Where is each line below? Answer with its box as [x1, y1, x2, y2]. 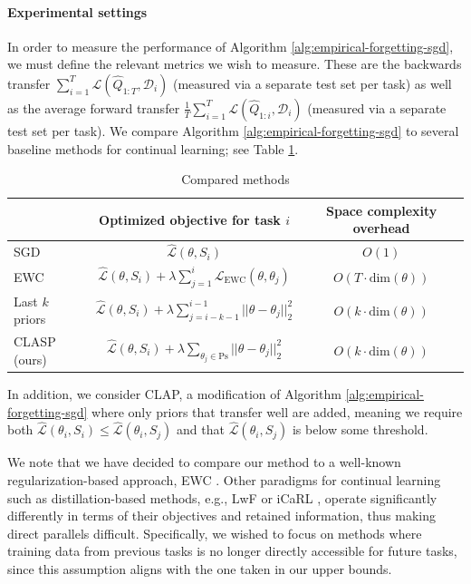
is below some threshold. [292, 420, 428, 439]
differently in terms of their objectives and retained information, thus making [7, 506, 436, 525]
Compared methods [181, 170, 290, 189]
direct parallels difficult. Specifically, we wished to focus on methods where [7, 523, 422, 542]
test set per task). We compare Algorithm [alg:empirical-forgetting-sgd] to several [7, 121, 459, 140]
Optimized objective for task [99, 209, 281, 229]
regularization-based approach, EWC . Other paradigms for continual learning [7, 470, 441, 489]
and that [177, 420, 225, 439]
